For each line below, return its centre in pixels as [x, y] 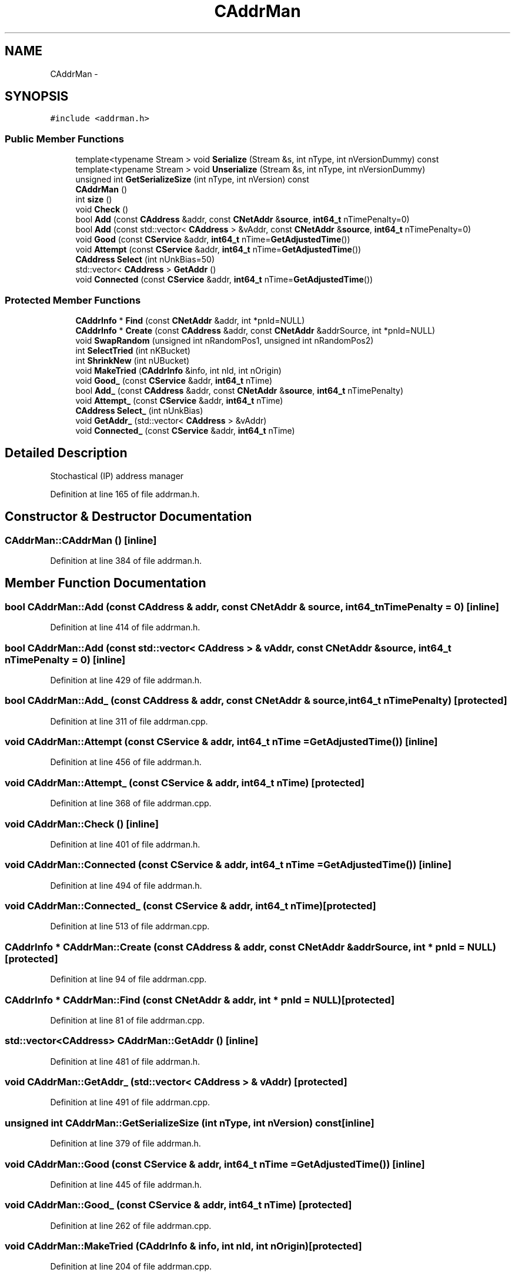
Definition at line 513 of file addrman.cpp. [130, 926]
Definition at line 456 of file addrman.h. [126, 762]
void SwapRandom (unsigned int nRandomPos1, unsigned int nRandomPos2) [225, 340]
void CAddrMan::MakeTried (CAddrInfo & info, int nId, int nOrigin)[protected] [183, 1246]
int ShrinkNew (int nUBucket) [133, 360]
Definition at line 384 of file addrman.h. [126, 561]
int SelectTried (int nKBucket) [133, 350]
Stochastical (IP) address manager [117, 476]
